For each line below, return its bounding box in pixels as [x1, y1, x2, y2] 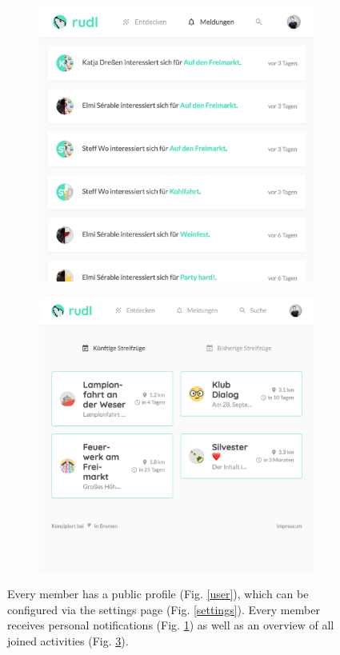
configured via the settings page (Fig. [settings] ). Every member [7, 601, 320, 617]
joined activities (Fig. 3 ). [7, 632, 129, 649]
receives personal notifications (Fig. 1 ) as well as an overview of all [7, 617, 334, 633]
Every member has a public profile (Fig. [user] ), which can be [7, 585, 309, 602]
